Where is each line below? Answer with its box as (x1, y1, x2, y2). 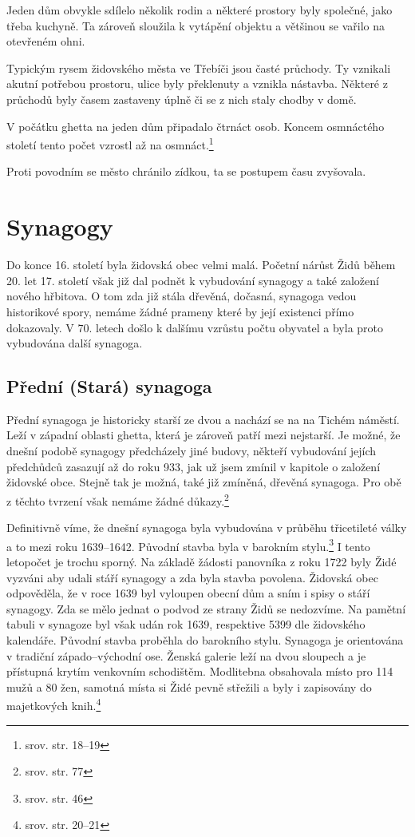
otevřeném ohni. (6, 33, 85, 50)
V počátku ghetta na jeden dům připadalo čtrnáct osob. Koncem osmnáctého (6, 117, 385, 134)
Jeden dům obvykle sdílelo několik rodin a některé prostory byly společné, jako (6, 2, 393, 18)
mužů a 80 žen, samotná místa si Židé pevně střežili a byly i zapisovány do (6, 678, 372, 695)
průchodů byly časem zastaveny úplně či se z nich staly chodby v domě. (6, 90, 357, 107)
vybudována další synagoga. (6, 335, 143, 351)
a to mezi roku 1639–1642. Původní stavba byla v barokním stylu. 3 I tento (6, 535, 370, 554)
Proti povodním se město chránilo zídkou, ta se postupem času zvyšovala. (6, 163, 366, 180)
